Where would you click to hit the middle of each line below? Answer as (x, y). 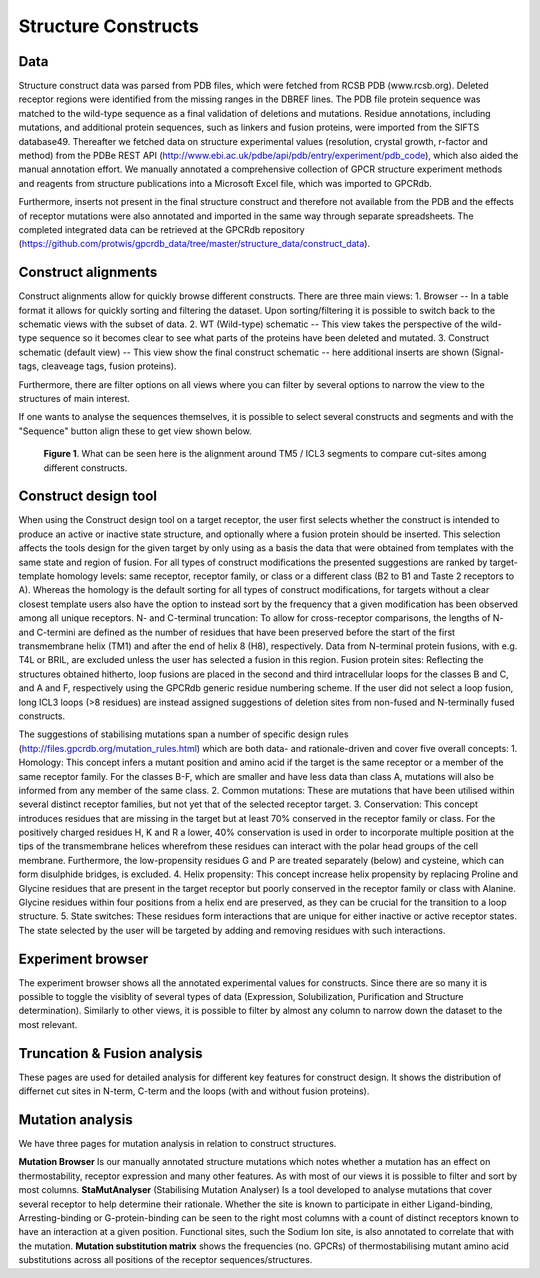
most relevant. (48, 1024)
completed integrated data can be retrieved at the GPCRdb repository (161, 229)
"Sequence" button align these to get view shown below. (135, 431)
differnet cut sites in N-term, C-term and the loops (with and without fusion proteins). (194, 1091)
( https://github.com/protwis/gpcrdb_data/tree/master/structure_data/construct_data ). (194, 244)
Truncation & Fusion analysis (110, 1053)
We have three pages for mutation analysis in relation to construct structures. (177, 1144)
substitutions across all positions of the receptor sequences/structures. (165, 1260)
